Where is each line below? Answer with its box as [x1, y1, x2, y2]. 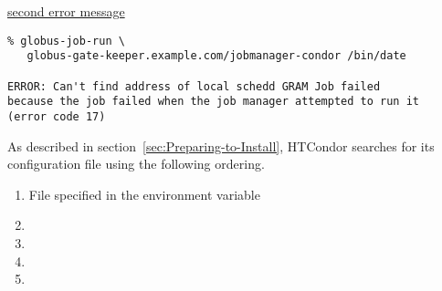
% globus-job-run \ [7, 34, 125, 47]
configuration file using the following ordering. [7, 154, 265, 173]
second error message [7, 2, 125, 20]
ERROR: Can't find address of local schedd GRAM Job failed [7, 79, 381, 93]
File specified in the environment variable [28, 184, 260, 203]
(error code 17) [7, 109, 106, 123]
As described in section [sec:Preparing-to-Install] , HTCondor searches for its [7, 136, 435, 155]
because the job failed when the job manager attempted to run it [7, 95, 420, 109]
